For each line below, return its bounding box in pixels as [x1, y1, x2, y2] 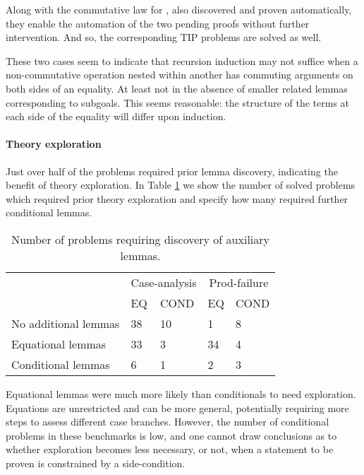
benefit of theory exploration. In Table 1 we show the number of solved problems [6, 177, 356, 192]
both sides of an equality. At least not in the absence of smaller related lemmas [6, 81, 348, 95]
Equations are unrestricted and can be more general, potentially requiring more [6, 400, 349, 415]
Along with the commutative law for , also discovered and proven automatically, [6, 2, 352, 16]
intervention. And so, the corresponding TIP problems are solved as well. [6, 30, 322, 45]
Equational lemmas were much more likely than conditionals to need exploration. [6, 386, 356, 401]
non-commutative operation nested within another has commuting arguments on [6, 67, 353, 82]
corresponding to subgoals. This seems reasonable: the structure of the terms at [6, 95, 350, 110]
